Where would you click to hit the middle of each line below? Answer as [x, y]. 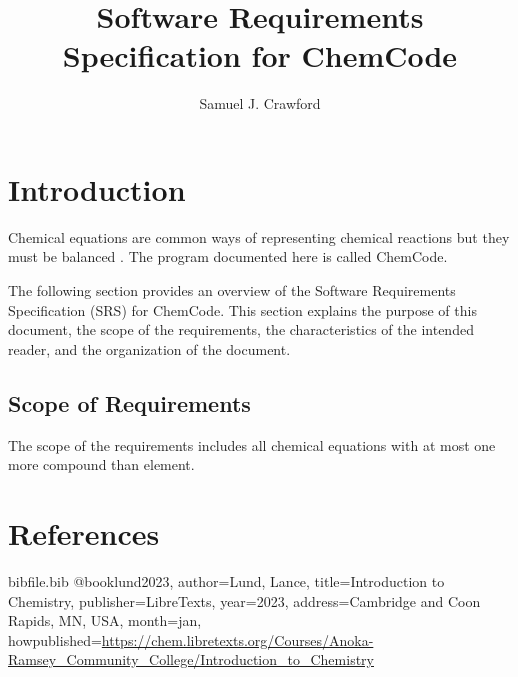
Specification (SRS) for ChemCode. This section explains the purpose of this [242, 309]
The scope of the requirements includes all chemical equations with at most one [252, 444]
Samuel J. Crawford [260, 103]
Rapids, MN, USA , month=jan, [105, 620]
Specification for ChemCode [260, 55]
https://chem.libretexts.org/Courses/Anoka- [237, 639]
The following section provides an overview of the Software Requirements [232, 290]
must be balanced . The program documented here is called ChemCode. [228, 256]
